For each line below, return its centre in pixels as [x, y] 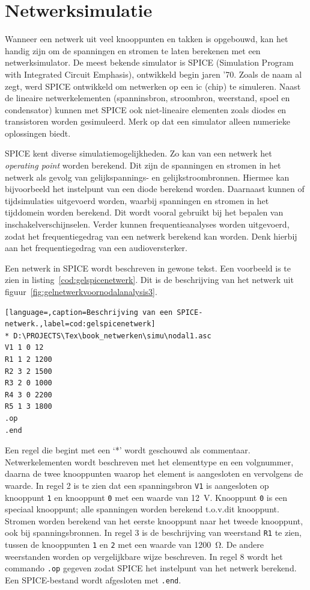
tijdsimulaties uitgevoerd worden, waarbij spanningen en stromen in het [137, 200]
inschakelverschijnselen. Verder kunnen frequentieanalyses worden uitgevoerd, [147, 224]
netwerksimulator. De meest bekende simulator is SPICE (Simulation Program [149, 62]
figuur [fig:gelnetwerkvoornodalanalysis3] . [81, 291]
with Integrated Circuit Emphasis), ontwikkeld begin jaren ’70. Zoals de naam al [153, 74]
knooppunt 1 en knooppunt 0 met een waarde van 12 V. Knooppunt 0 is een [146, 497]
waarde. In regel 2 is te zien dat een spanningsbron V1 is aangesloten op [137, 485]
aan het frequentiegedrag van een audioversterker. [96, 248]
